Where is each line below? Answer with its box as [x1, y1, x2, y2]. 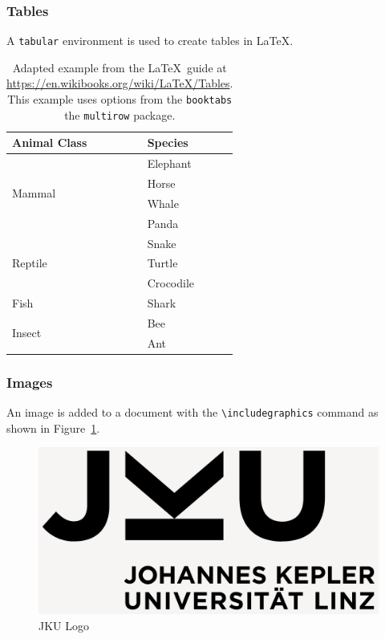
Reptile [12, 254, 47, 271]
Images [6, 372, 53, 392]
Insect [12, 324, 42, 341]
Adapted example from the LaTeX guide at [12, 59, 227, 75]
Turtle [147, 254, 178, 271]
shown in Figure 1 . [6, 419, 100, 436]
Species [147, 134, 188, 151]
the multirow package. [64, 106, 176, 123]
